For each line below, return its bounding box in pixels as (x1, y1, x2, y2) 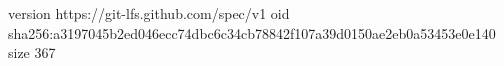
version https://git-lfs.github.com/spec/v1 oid (8, 3, 290, 23)
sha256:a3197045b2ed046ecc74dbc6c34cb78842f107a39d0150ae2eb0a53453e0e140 (8, 22, 496, 43)
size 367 (8, 42, 56, 63)
